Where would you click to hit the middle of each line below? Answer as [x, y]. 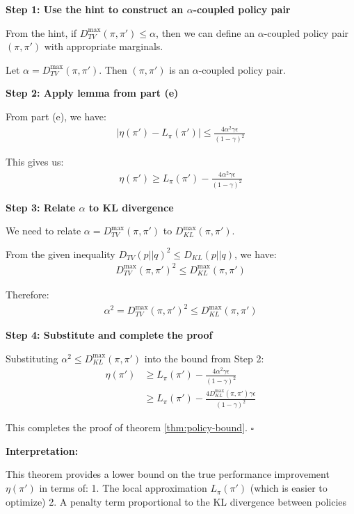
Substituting [32, 358]
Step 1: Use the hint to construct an [95, 9]
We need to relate [43, 231]
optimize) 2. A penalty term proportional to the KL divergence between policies [176, 501]
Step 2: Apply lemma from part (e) [92, 93]
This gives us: [35, 162]
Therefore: [27, 294]
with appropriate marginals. [104, 46]
